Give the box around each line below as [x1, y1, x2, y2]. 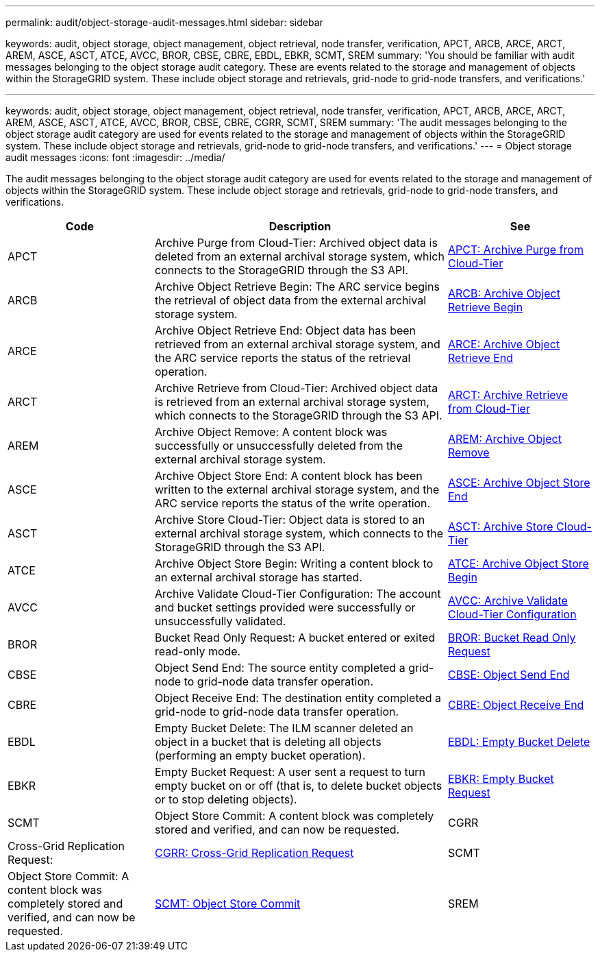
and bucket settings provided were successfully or [155, 601, 416, 614]
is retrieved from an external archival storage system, [155, 395, 429, 409]
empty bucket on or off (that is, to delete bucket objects [155, 779, 442, 792]
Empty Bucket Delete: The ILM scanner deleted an [155, 721, 414, 735]
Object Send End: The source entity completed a [155, 661, 405, 675]
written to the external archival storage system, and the [155, 483, 440, 496]
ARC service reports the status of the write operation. [155, 496, 431, 510]
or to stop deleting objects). [155, 792, 297, 806]
